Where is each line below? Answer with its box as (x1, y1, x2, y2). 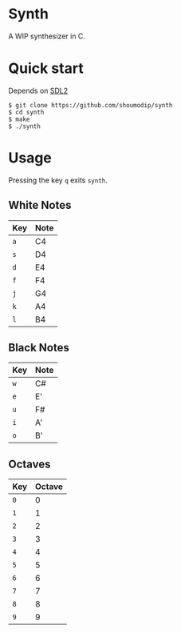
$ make (8, 115, 30, 123)
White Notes (8, 198, 72, 212)
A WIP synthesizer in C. (8, 31, 86, 41)
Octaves (8, 457, 51, 471)
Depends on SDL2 (8, 86, 69, 95)
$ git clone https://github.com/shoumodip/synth (8, 101, 173, 109)
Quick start (8, 59, 84, 78)
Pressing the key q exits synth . (8, 175, 108, 185)
